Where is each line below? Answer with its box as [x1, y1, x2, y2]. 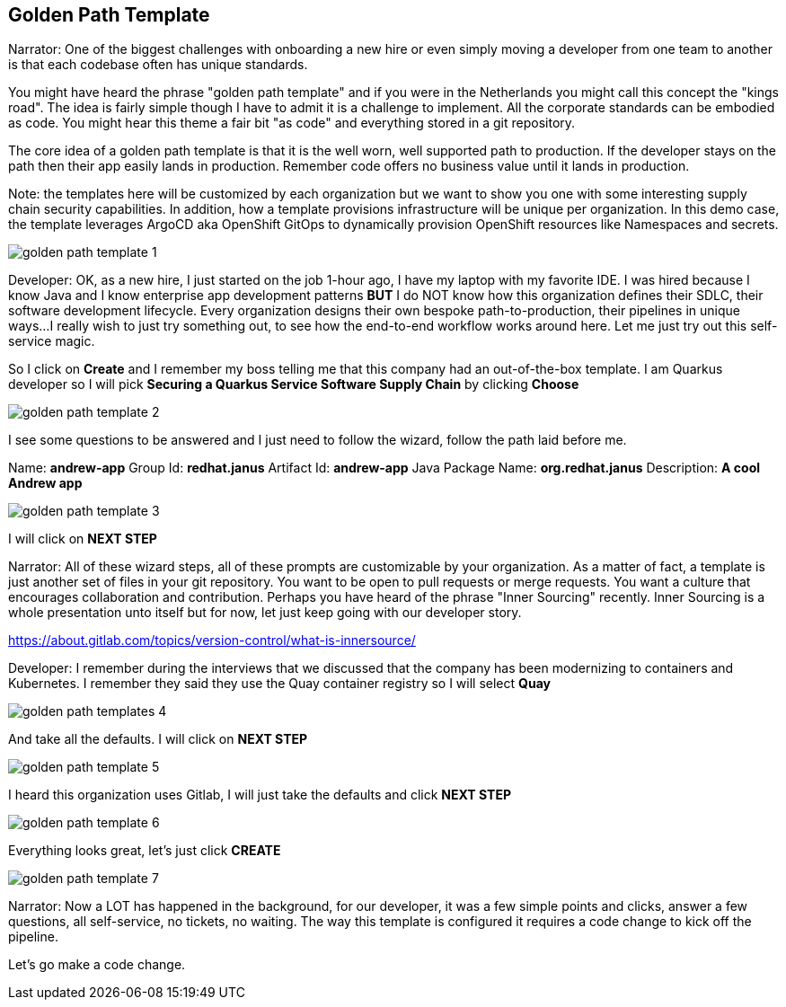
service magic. [8, 333, 95, 349]
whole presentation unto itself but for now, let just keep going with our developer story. [8, 605, 522, 621]
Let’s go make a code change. [8, 957, 186, 973]
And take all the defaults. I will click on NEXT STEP [8, 731, 308, 747]
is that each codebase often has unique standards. [8, 57, 308, 73]
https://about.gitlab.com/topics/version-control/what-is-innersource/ [8, 632, 416, 649]
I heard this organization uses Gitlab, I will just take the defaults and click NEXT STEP [8, 787, 511, 803]
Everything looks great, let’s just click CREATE [8, 843, 281, 859]
